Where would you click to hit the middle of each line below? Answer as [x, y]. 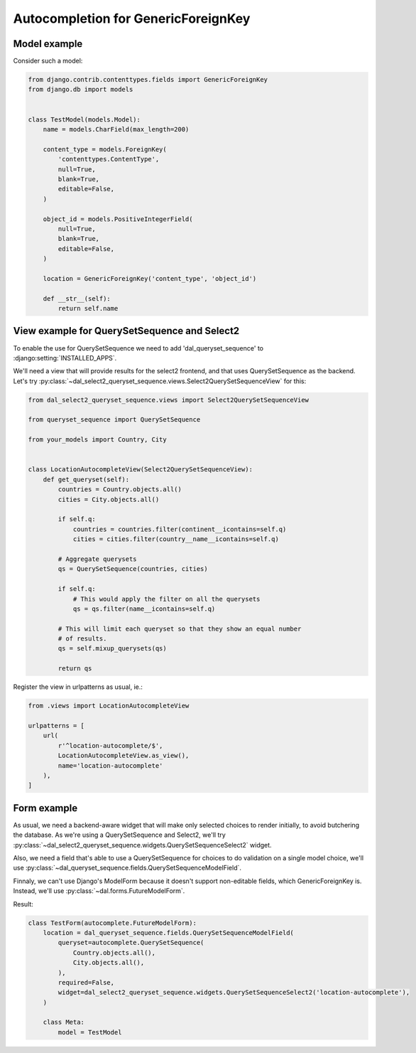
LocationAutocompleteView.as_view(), [124, 756]
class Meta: [64, 1022]
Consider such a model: [48, 61]
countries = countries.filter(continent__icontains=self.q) [180, 529]
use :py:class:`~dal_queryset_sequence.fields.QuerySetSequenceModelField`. [127, 868]
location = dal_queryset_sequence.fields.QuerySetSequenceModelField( [169, 932]
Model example [48, 44]
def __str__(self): [77, 298]
